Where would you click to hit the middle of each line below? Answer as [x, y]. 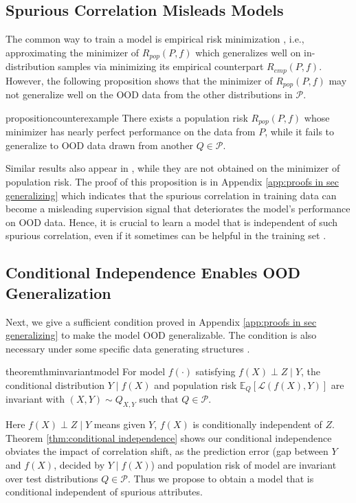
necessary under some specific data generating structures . [128, 348]
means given [120, 424]
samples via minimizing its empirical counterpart [161, 66]
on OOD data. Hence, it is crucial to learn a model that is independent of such [172, 222]
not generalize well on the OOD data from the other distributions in [149, 94]
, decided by [79, 464]
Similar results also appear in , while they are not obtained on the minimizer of [173, 168]
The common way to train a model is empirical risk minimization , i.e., [155, 39]
